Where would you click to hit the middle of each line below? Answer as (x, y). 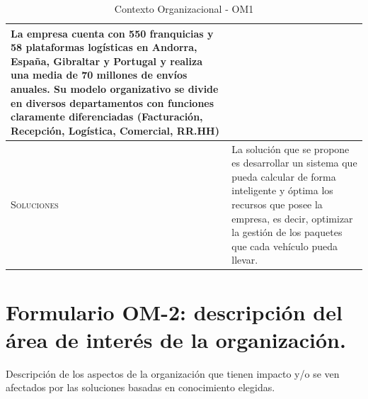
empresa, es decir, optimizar (292, 218)
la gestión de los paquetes (287, 232)
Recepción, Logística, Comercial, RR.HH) (115, 130)
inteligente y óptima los (282, 190)
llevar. (245, 260)
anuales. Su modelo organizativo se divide (115, 88)
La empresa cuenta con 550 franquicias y (112, 33)
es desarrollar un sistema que (294, 163)
